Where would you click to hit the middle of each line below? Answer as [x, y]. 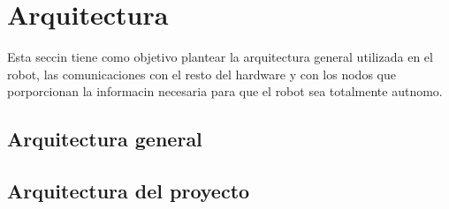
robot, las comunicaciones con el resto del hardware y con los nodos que [202, 74]
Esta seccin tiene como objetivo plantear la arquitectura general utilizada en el [220, 57]
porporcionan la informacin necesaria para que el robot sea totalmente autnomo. [225, 91]
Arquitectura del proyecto [129, 191]
